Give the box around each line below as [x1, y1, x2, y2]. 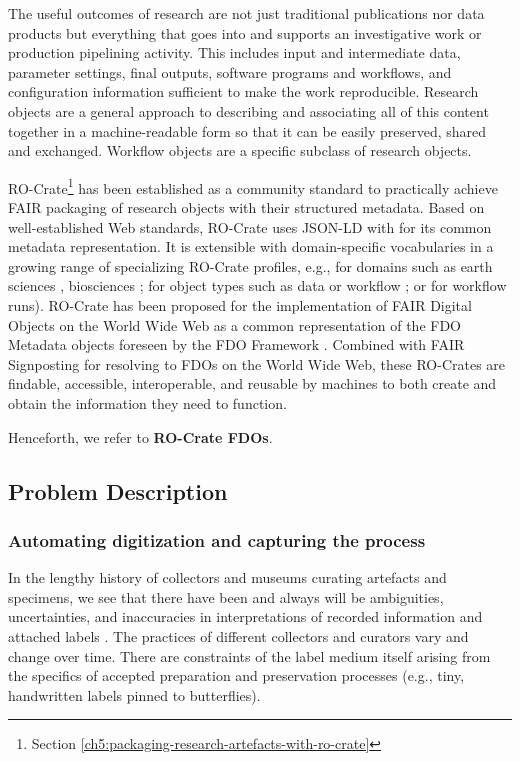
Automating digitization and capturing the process [8, 527, 426, 552]
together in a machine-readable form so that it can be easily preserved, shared [8, 120, 487, 141]
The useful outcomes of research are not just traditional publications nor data [8, 3, 485, 23]
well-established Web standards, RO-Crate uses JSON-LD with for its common [8, 216, 492, 237]
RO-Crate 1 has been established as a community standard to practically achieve [8, 174, 498, 198]
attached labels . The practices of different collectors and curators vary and [8, 625, 469, 646]
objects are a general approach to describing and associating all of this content [8, 100, 489, 121]
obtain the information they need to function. [8, 392, 287, 413]
